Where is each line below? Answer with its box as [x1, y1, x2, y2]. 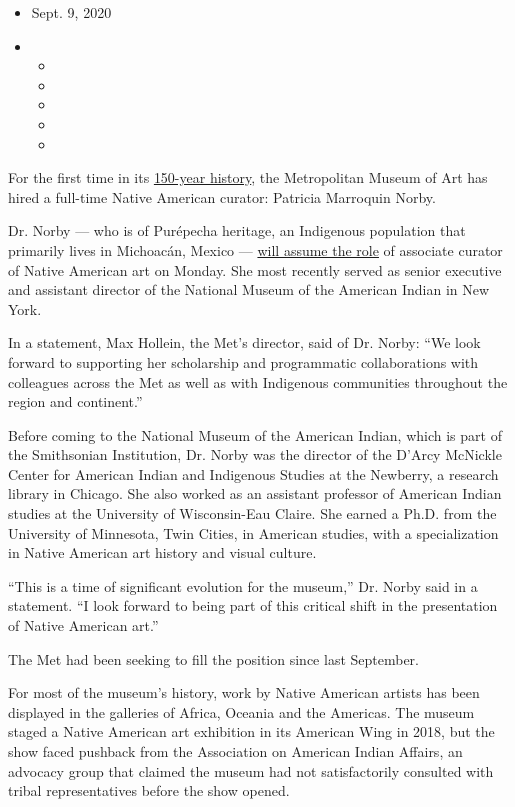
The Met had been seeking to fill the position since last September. [8, 648, 419, 669]
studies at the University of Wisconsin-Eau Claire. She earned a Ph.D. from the [8, 503, 497, 524]
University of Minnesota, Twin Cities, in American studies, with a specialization [8, 522, 499, 543]
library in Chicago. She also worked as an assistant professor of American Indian [8, 483, 502, 504]
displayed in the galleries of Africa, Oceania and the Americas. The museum [8, 701, 475, 722]
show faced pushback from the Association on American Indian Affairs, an [8, 741, 463, 761]
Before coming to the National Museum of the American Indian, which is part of [8, 424, 502, 445]
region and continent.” [8, 391, 143, 412]
